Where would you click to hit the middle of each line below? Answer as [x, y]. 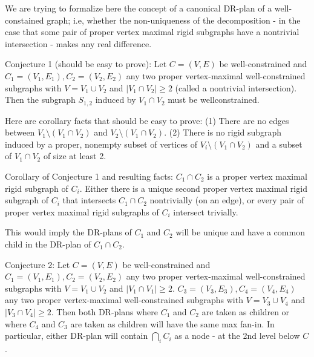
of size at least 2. [75, 156]
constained [25, 20]
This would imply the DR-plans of [68, 232]
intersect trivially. [206, 211]
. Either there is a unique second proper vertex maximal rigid [193, 188]
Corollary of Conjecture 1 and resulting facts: [89, 176]
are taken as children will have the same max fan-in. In [172, 323]
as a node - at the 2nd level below [237, 336]
